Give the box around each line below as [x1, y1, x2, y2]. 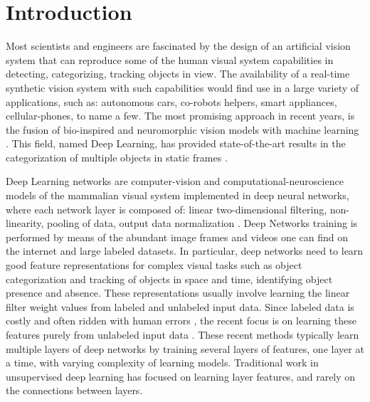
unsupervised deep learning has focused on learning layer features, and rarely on [6, 369, 356, 384]
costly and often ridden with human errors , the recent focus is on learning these [6, 313, 356, 328]
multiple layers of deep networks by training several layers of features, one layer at [6, 341, 364, 356]
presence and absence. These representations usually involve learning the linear [6, 285, 350, 300]
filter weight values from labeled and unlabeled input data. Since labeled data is [6, 299, 354, 314]
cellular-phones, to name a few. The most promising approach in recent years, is [6, 108, 355, 123]
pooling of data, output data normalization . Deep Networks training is [47, 216, 358, 231]
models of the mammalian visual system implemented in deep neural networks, [6, 188, 349, 203]
